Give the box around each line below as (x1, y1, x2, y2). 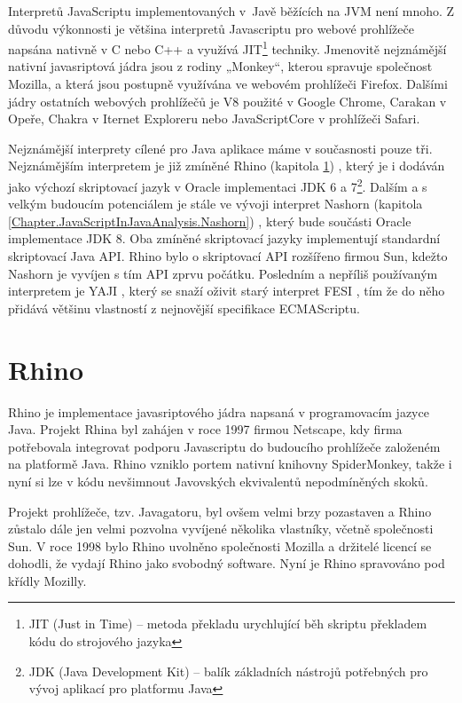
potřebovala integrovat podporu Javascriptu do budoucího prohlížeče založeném (8, 437, 441, 455)
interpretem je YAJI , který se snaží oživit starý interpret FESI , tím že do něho (8, 281, 445, 300)
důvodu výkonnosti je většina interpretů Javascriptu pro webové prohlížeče (8, 19, 414, 37)
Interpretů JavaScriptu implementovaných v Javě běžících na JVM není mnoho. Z (8, 2, 455, 20)
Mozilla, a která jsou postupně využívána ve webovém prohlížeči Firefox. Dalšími (8, 75, 448, 93)
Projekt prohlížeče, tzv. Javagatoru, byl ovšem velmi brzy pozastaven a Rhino (8, 502, 432, 520)
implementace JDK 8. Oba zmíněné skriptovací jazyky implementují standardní (8, 229, 441, 248)
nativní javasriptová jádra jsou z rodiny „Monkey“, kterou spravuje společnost (8, 57, 433, 75)
